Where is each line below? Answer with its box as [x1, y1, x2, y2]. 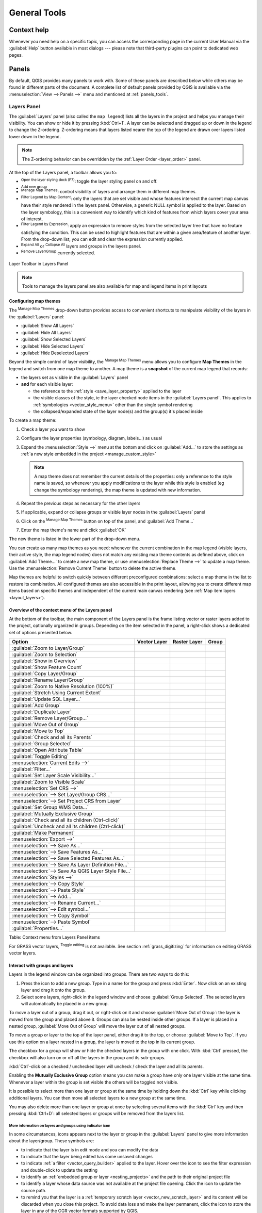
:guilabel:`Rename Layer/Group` [12, 677, 84, 684]
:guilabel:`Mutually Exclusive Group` [12, 810, 94, 817]
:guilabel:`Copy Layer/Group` [12, 670, 78, 677]
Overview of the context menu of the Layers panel [9, 607, 113, 613]
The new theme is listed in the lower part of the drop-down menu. [9, 536, 141, 542]
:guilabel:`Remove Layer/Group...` [12, 715, 88, 721]
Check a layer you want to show [21, 426, 85, 432]
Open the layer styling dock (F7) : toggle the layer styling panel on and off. [21, 178, 158, 184]
